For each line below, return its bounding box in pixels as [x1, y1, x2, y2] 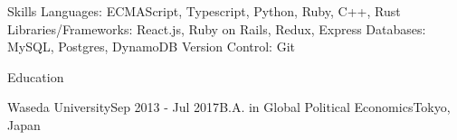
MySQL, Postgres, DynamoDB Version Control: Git [7, 37, 295, 56]
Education [7, 67, 64, 86]
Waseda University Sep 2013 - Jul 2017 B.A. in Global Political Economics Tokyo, [7, 98, 451, 117]
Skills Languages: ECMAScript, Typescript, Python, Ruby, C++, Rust [7, 2, 401, 20]
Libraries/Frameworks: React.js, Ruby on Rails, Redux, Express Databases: [7, 19, 426, 38]
